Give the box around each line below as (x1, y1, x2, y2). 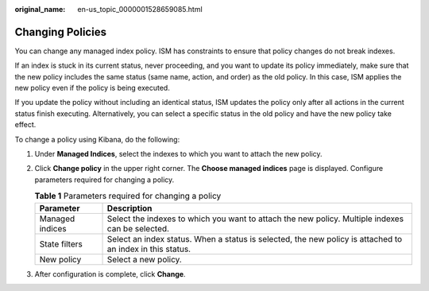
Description (106, 203, 153, 214)
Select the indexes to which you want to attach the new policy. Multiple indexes (106, 213, 404, 224)
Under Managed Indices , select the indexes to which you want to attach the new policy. (34, 149, 323, 159)
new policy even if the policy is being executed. (14, 83, 170, 93)
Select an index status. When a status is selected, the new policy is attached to (106, 233, 403, 244)
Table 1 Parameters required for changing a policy (34, 191, 222, 202)
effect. (14, 120, 37, 130)
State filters (39, 239, 83, 250)
